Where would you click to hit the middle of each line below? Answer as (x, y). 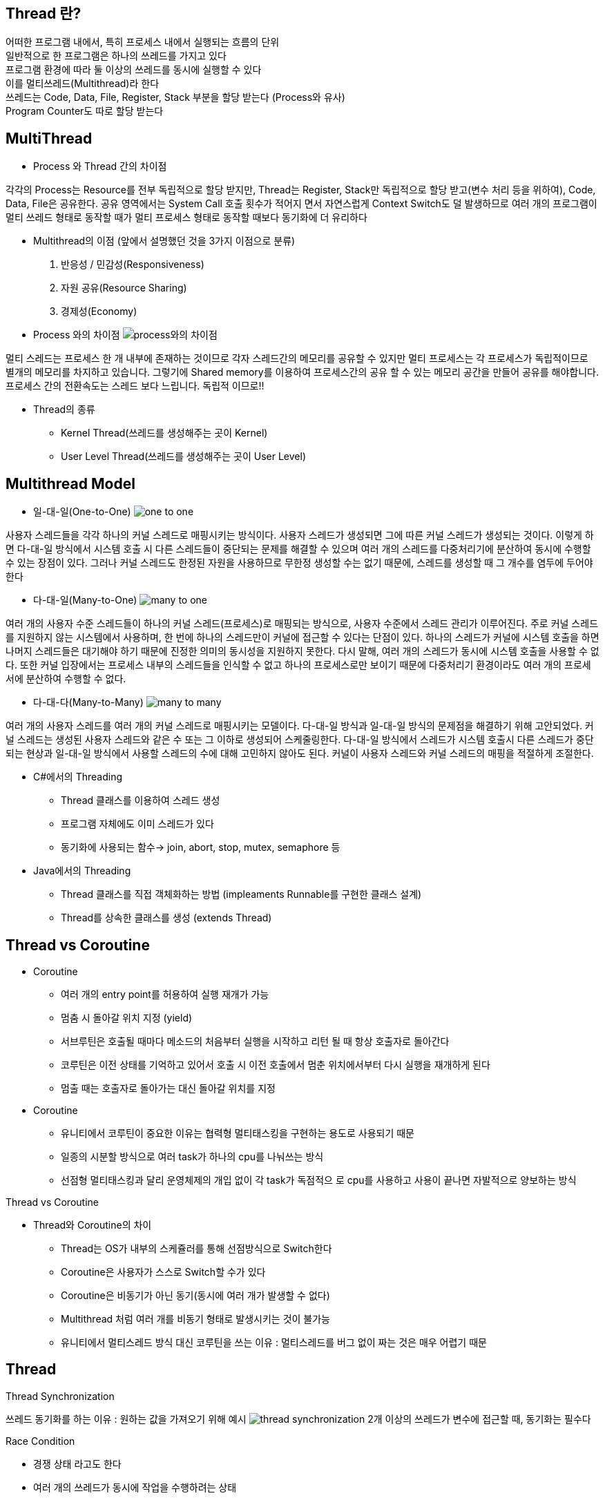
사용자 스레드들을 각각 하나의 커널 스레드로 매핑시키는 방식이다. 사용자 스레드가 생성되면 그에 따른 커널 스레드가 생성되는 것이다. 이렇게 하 (300, 535)
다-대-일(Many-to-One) (85, 600)
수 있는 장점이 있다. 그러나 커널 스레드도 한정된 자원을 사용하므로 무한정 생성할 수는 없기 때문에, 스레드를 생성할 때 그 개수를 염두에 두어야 (299, 563)
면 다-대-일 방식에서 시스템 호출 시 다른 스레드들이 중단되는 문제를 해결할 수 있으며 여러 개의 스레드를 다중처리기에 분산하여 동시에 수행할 (298, 549)
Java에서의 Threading (82, 871)
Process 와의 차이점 (77, 335)
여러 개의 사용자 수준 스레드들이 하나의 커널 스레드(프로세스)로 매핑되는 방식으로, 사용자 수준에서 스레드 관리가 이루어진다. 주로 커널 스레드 (302, 624)
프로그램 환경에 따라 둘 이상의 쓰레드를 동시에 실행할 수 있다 (134, 70)
